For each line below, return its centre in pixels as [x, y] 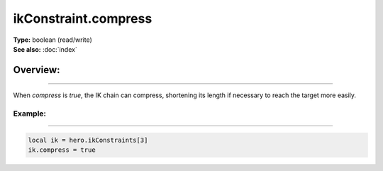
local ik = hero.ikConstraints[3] [88, 140]
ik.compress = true [62, 150]
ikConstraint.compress [83, 18]
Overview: [37, 70]
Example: [29, 114]
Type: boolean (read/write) [52, 40]
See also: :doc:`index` [45, 49]
